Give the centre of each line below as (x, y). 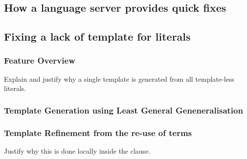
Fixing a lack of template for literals (97, 36)
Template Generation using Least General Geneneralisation (123, 110)
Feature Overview (40, 60)
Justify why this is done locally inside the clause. (77, 151)
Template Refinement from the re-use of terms (98, 132)
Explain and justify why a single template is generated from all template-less (119, 79)
